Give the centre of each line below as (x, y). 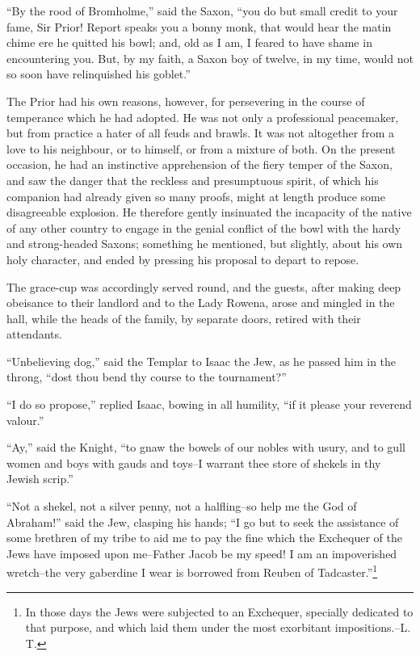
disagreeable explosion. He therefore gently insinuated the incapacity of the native (209, 212)
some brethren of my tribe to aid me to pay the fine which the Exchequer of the (205, 538)
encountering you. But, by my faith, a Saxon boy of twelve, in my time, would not (210, 58)
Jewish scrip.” (40, 479)
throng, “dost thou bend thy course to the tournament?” (147, 377)
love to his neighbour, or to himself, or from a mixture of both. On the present (201, 148)
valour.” (25, 420)
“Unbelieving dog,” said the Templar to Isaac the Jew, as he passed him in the (202, 361)
